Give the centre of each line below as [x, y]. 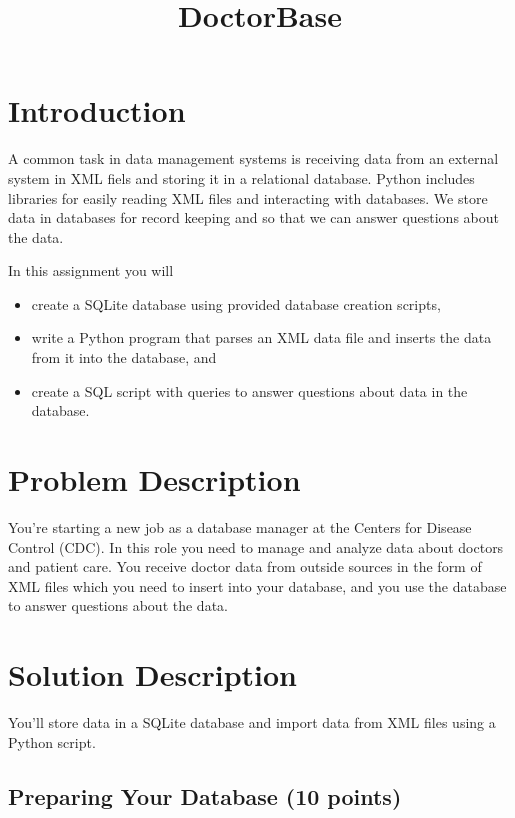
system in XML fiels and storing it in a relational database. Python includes [241, 177]
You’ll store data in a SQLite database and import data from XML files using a [252, 722]
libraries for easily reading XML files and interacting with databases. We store [248, 197]
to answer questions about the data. [118, 605]
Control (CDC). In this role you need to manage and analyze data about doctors [256, 546]
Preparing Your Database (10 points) [205, 795]
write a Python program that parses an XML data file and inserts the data [261, 337]
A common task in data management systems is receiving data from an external [253, 158]
